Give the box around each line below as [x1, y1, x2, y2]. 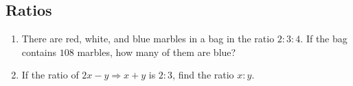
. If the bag [300, 31, 348, 46]
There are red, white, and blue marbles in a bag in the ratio [21, 31, 275, 46]
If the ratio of [21, 68, 79, 82]
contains [21, 44, 57, 59]
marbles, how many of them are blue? [77, 44, 236, 59]
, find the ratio [172, 68, 234, 82]
